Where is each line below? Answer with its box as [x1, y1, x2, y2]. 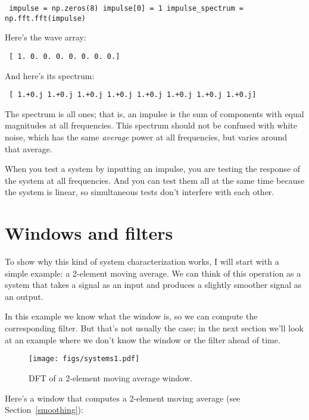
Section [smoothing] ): [5, 403, 83, 416]
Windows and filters [5, 221, 173, 245]
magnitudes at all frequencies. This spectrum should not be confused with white [5, 119, 297, 131]
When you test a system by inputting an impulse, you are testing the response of [5, 162, 301, 175]
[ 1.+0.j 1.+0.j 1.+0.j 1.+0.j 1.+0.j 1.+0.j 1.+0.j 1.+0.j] [9, 90, 257, 99]
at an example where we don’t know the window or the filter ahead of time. [5, 333, 280, 346]
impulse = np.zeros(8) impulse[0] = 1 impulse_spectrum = [9, 4, 244, 12]
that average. [5, 142, 52, 155]
